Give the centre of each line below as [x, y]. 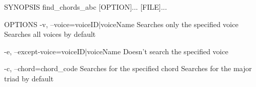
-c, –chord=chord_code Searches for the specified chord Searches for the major [128, 68]
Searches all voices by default [50, 34]
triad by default [29, 78]
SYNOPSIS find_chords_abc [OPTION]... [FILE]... [86, 7]
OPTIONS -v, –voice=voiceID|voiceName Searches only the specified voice [121, 24]
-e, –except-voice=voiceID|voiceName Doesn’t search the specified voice [116, 51]
